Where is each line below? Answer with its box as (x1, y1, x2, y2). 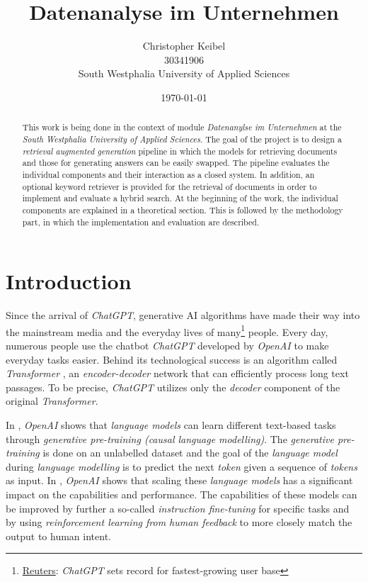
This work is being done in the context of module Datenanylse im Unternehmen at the (22, 121, 342, 133)
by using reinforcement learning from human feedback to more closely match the (6, 515, 352, 530)
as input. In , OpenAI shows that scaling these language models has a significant (6, 473, 353, 488)
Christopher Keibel (142, 38, 226, 53)
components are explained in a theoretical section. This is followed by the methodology (22, 203, 343, 216)
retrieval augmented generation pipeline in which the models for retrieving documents (22, 145, 338, 157)
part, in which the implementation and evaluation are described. (22, 216, 260, 228)
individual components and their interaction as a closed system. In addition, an (22, 168, 315, 180)
